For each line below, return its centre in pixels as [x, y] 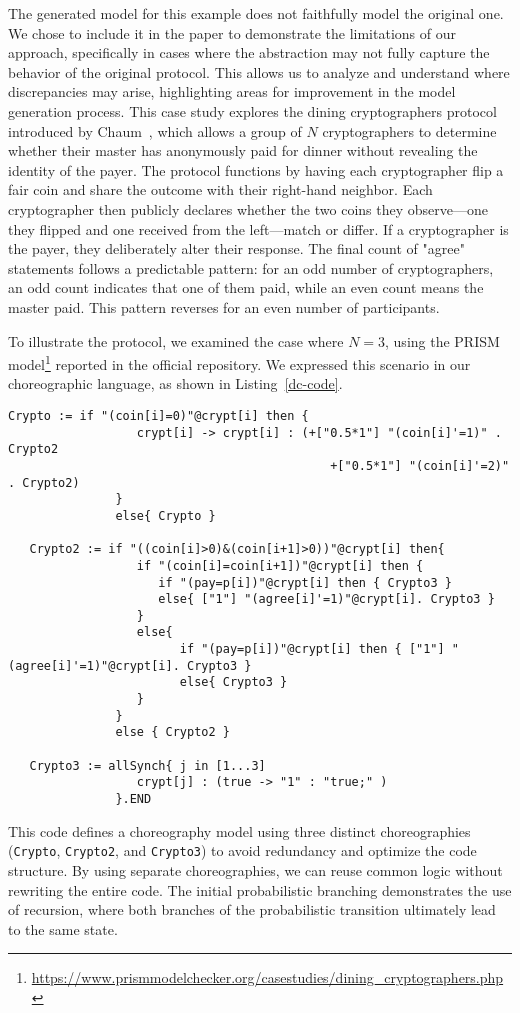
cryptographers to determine [409, 130]
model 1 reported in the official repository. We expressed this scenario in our [239, 362]
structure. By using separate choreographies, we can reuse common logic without [255, 869]
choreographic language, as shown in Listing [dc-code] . [175, 383]
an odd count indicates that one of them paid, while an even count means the [246, 287]
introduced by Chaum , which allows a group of [155, 130]
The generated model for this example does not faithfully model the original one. [256, 13]
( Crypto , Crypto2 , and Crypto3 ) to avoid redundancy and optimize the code [242, 850]
